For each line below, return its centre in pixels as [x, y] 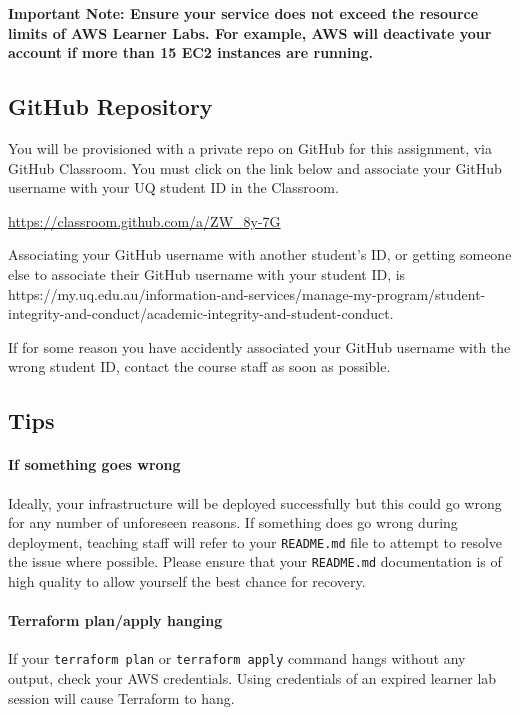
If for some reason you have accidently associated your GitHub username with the [259, 346]
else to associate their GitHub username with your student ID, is [207, 273]
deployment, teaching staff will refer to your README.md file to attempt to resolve [255, 541]
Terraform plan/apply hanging [115, 620]
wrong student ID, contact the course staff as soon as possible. [199, 366]
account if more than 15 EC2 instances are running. [190, 52]
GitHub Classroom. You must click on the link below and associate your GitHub [255, 167]
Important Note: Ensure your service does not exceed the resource [243, 13]
